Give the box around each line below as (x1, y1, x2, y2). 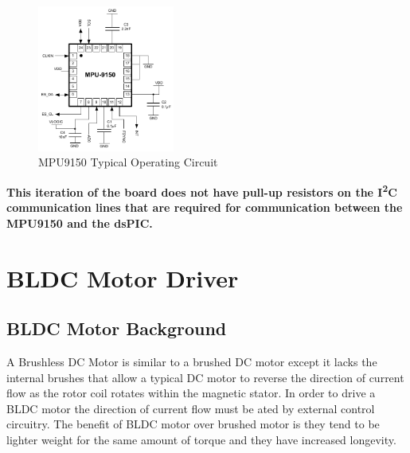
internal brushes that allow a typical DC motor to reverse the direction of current (6, 369, 404, 385)
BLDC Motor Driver (6, 261, 239, 294)
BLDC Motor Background (6, 316, 227, 341)
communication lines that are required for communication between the (6, 199, 403, 216)
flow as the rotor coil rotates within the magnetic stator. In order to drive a (6, 385, 376, 401)
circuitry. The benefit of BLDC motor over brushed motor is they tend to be (6, 416, 380, 432)
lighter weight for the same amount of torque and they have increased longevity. (6, 432, 396, 448)
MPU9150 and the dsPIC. (6, 214, 153, 231)
